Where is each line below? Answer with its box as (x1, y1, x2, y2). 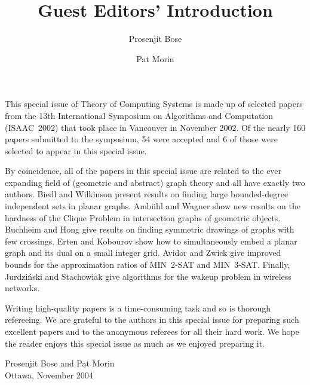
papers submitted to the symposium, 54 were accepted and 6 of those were (5, 133, 278, 145)
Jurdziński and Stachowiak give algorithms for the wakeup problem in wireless (5, 270, 291, 282)
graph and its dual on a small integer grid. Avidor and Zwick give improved (5, 246, 281, 259)
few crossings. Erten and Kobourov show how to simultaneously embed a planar (5, 234, 297, 247)
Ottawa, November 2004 (5, 368, 93, 381)
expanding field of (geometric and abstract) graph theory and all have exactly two (5, 176, 305, 188)
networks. (5, 282, 40, 294)
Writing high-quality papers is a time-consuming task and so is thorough (5, 301, 271, 314)
